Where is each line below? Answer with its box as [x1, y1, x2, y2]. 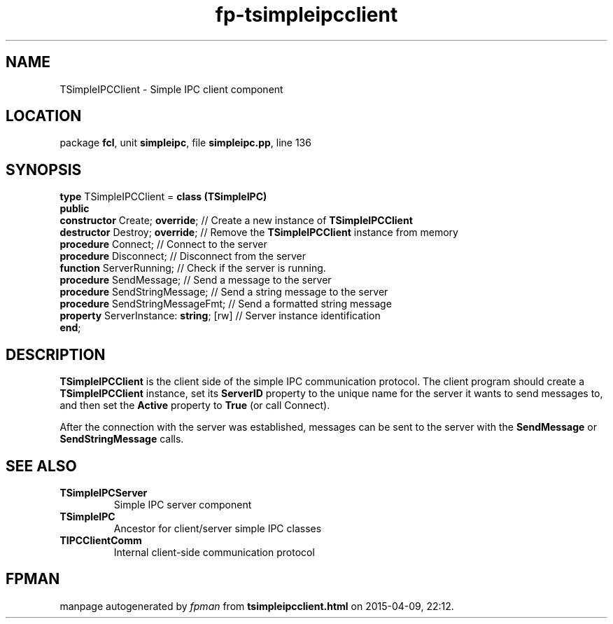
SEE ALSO [6, 457, 77, 475]
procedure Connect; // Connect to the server [59, 238, 267, 251]
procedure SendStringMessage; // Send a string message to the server [59, 286, 388, 298]
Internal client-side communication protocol [113, 546, 315, 558]
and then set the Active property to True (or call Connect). [59, 399, 330, 412]
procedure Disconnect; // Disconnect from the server [59, 250, 306, 263]
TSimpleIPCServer [59, 486, 148, 499]
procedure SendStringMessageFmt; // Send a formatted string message [59, 298, 392, 310]
